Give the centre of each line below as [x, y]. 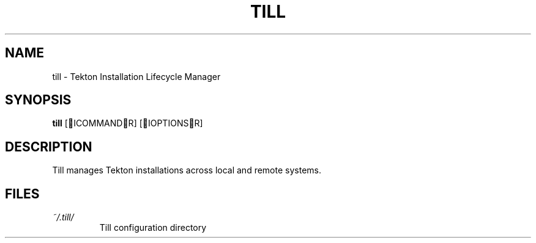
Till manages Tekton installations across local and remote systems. [187, 170]
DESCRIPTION [49, 147]
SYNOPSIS [38, 100]
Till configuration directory [153, 228]
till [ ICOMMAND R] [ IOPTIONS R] [128, 123]
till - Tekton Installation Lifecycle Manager [136, 76]
